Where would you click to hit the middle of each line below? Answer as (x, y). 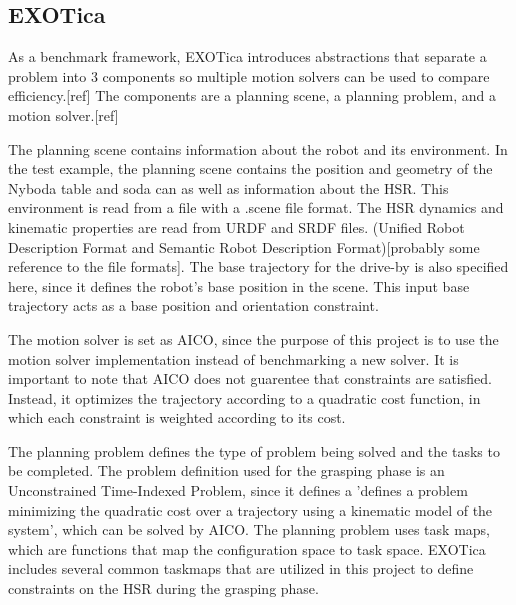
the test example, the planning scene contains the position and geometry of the (250, 168)
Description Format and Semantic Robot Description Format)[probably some (244, 246)
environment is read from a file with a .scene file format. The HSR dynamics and (256, 207)
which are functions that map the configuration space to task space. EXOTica (247, 548)
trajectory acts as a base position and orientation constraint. (193, 305)
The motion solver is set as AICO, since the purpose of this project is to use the (253, 338)
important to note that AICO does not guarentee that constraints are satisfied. (250, 378)
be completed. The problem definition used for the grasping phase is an (226, 470)
